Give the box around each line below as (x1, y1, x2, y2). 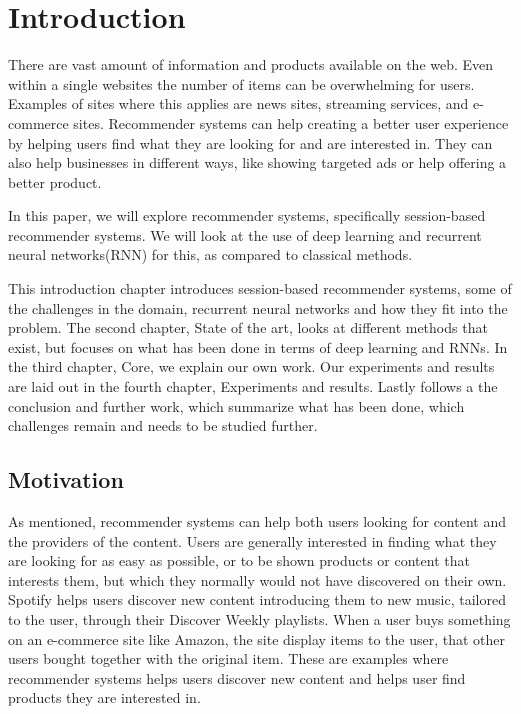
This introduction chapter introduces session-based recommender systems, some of (8, 278, 512, 299)
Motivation (8, 464, 124, 495)
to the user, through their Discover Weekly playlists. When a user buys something (8, 608, 511, 629)
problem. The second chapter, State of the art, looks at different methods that (8, 317, 488, 338)
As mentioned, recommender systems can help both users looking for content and (8, 511, 506, 532)
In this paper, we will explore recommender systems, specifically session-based (8, 205, 486, 226)
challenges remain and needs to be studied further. (8, 415, 318, 436)
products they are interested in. (8, 687, 201, 708)
